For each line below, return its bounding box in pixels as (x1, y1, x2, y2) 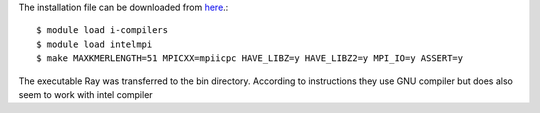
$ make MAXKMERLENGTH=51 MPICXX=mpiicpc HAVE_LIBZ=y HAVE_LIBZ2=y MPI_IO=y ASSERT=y (36, 53, 464, 64)
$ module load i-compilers (36, 25, 169, 36)
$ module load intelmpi (36, 38, 153, 50)
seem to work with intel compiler (18, 88, 154, 100)
